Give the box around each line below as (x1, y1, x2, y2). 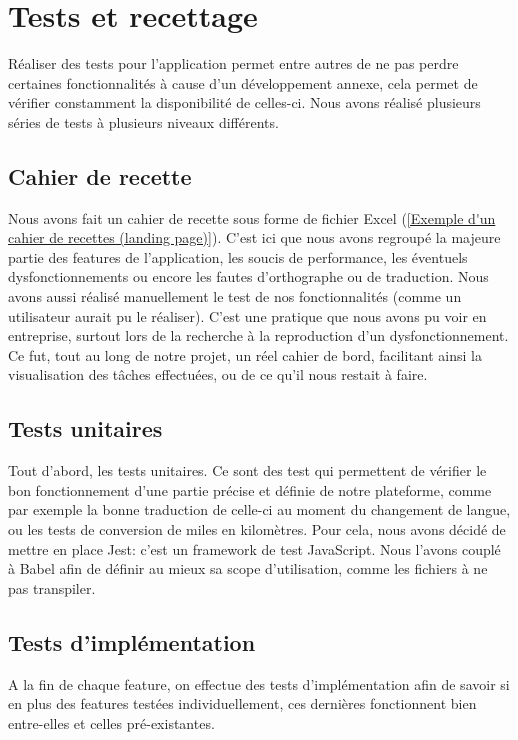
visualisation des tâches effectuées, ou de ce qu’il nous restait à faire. (8, 364, 428, 385)
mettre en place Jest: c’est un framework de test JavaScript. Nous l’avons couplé (8, 538, 501, 559)
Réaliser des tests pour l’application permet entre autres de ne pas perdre (8, 53, 459, 74)
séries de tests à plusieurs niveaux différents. (8, 111, 279, 132)
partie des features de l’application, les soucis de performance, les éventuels (8, 246, 468, 267)
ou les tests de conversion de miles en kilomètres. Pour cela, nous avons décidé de (8, 519, 506, 540)
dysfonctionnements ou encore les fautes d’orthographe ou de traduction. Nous (8, 266, 489, 287)
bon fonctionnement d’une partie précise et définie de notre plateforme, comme (8, 479, 492, 500)
